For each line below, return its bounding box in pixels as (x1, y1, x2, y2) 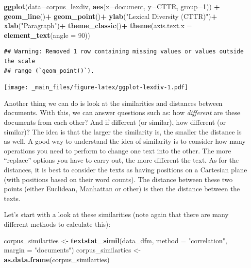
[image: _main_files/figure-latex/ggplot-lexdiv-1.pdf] (4, 84, 188, 91)
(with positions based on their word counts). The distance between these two (4, 174, 233, 184)
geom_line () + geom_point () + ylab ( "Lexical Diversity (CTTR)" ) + (4, 11, 218, 21)
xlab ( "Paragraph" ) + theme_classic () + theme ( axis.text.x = (4, 20, 192, 31)
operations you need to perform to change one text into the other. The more (4, 145, 231, 155)
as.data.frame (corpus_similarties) (4, 254, 110, 264)
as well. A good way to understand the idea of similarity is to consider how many (4, 136, 246, 146)
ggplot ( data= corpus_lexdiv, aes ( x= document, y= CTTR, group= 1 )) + (4, 1, 220, 11)
